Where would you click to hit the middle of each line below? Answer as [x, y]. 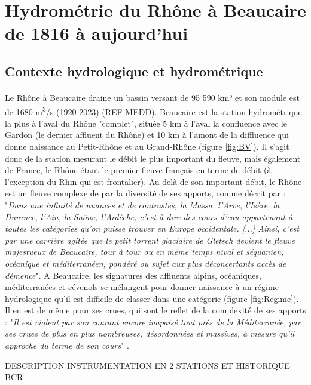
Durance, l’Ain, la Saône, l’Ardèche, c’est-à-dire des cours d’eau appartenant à [149, 216]
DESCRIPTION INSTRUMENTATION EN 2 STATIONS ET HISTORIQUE [147, 365]
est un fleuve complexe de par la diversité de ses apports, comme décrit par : [145, 193]
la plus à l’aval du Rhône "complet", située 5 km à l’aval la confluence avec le [146, 123]
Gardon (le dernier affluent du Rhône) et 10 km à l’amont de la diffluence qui [147, 135]
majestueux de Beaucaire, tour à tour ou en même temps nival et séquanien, [144, 252]
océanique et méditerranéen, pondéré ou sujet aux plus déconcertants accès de [146, 263]
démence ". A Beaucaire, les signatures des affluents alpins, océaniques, [133, 275]
